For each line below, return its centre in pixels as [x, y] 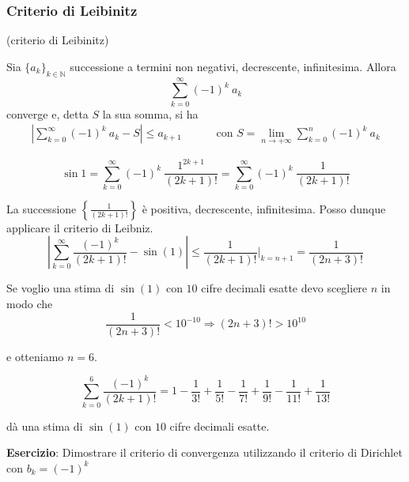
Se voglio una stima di [61, 288]
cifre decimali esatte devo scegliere [284, 288]
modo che [30, 304]
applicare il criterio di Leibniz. [80, 227]
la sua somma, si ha [150, 113]
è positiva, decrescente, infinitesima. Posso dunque [264, 208]
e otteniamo [35, 356]
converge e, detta [47, 113]
